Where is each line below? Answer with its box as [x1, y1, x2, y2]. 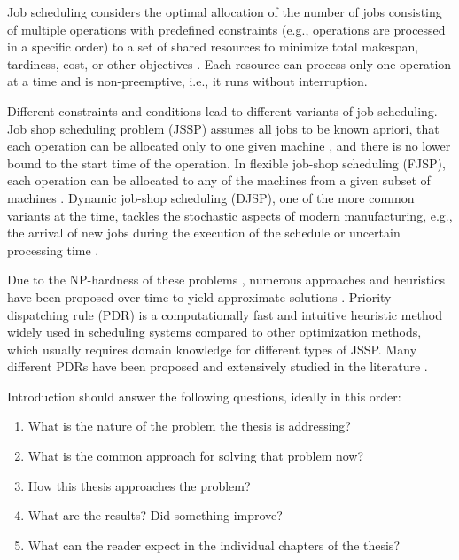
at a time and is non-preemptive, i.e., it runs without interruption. [7, 72, 368, 90]
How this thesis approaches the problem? [27, 476, 251, 494]
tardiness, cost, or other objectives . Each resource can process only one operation [7, 54, 452, 73]
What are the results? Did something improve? [27, 506, 283, 525]
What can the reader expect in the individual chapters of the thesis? [27, 535, 400, 554]
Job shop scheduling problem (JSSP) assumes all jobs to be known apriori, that [7, 119, 440, 137]
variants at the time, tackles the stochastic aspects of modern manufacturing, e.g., [7, 206, 453, 224]
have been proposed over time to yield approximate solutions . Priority [7, 287, 392, 306]
